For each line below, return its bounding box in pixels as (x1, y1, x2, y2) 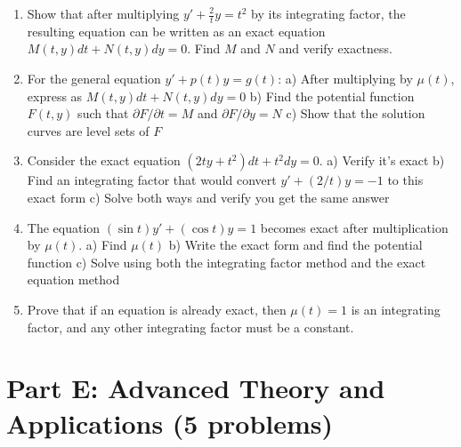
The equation (27, 218, 101, 236)
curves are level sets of (27, 121, 150, 140)
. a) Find (78, 235, 127, 254)
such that (77, 104, 129, 123)
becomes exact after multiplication (260, 218, 449, 236)
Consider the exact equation (27, 151, 181, 170)
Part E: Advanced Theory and (6, 370, 385, 406)
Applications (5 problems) (6, 404, 334, 441)
